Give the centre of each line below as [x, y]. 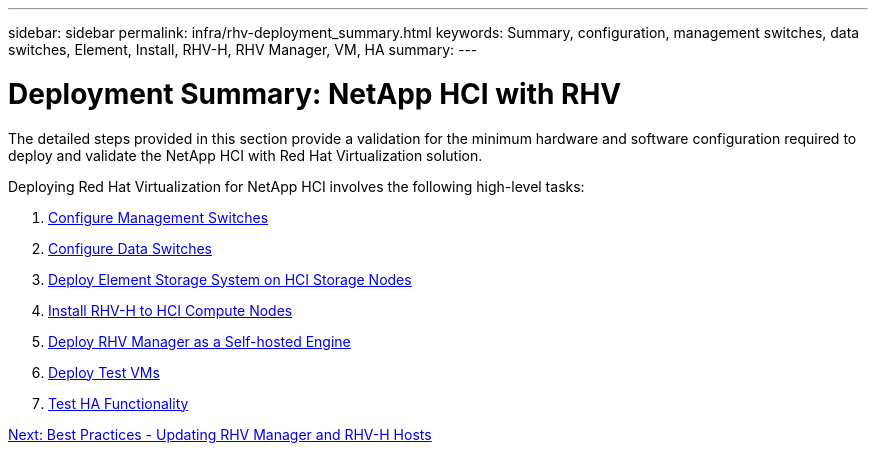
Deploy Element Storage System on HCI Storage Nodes [230, 279]
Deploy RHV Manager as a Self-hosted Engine [199, 341]
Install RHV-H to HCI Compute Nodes [170, 310]
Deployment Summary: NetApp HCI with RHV [315, 93]
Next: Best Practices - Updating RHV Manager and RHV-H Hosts [220, 434]
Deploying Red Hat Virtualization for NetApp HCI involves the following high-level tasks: [296, 186]
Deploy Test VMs [104, 372]
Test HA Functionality [118, 403]
